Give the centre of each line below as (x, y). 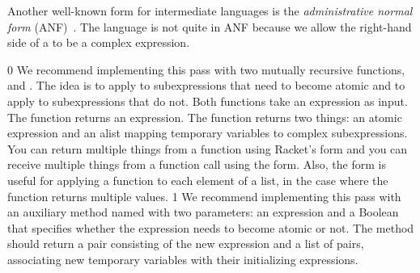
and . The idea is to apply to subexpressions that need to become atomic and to (206, 85)
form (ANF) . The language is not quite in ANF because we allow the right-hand (210, 26)
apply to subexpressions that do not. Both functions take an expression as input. (208, 101)
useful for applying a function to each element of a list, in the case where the (198, 180)
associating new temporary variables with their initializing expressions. (183, 259)
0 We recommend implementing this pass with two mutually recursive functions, (206, 69)
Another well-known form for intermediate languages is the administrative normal (210, 10)
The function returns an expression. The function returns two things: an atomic (205, 117)
